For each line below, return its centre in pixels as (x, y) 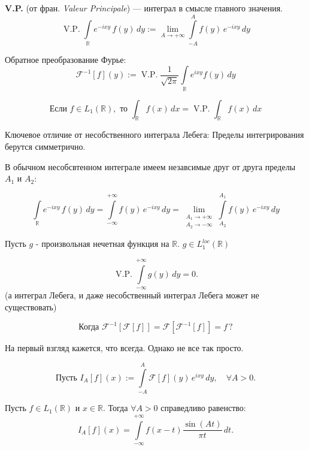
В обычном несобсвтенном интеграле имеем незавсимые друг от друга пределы (150, 166)
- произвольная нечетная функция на (102, 244)
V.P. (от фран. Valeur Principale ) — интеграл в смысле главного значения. (144, 8)
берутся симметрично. (45, 147)
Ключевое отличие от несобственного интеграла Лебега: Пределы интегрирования (154, 135)
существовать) (31, 306)
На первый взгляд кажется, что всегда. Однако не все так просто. (124, 348)
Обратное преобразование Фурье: (66, 59)
